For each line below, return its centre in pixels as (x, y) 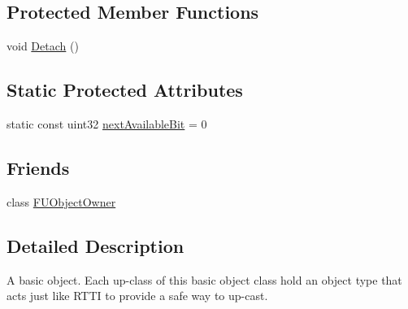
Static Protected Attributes (125, 90)
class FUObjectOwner (61, 201)
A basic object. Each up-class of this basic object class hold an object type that (204, 279)
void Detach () (43, 46)
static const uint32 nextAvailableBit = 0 (107, 124)
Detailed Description (95, 245)
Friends (38, 167)
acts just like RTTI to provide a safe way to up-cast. (137, 296)
